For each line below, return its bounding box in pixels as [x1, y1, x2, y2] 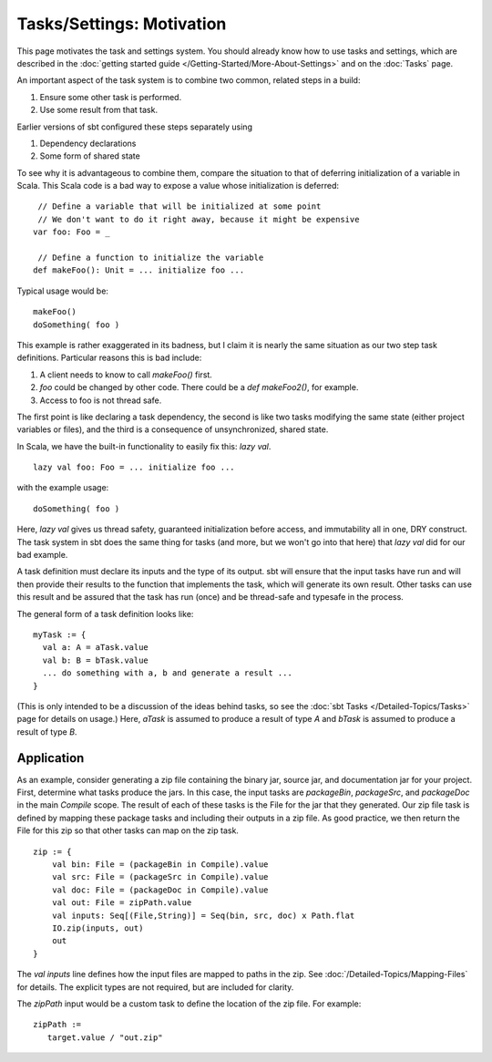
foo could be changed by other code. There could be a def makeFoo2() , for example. [39, 382, 359, 393]
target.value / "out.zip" [46, 1032, 163, 1043]
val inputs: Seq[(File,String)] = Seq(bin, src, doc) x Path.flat [51, 910, 355, 921]
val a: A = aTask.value [42, 643, 149, 653]
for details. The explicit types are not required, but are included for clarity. [16, 981, 294, 993]
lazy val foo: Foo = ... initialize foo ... [33, 462, 236, 473]
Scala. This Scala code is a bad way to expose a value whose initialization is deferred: [16, 180, 340, 191]
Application [16, 750, 85, 766]
